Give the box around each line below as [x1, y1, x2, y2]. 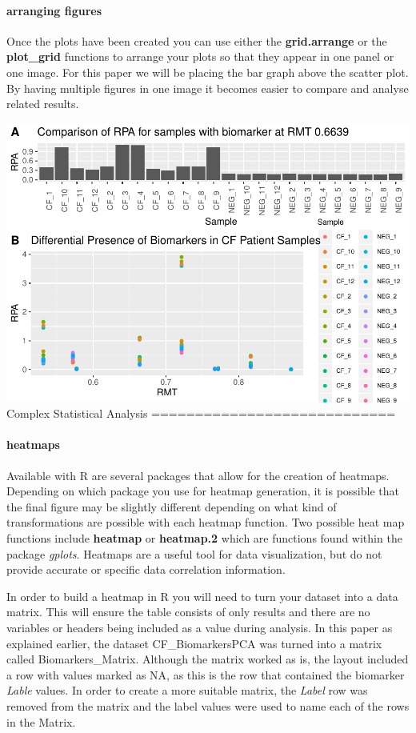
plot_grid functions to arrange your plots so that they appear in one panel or [6, 48, 394, 65]
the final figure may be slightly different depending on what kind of [6, 498, 337, 515]
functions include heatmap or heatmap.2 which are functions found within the [6, 530, 402, 547]
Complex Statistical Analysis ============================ [6, 405, 396, 422]
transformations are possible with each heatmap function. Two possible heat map [6, 514, 405, 531]
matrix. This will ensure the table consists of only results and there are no [6, 603, 370, 620]
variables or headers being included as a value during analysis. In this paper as [6, 619, 393, 636]
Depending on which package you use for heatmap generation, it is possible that [6, 483, 399, 499]
